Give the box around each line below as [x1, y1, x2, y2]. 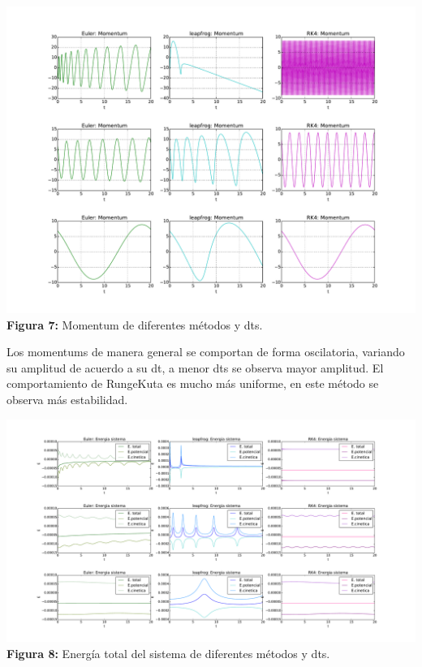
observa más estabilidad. [6, 390, 128, 407]
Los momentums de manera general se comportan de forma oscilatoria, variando [6, 343, 405, 360]
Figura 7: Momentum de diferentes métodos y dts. [6, 316, 263, 333]
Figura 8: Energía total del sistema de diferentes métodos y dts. [6, 644, 330, 661]
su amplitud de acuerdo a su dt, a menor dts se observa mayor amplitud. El [6, 359, 384, 376]
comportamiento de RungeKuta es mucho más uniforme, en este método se [6, 375, 379, 392]
